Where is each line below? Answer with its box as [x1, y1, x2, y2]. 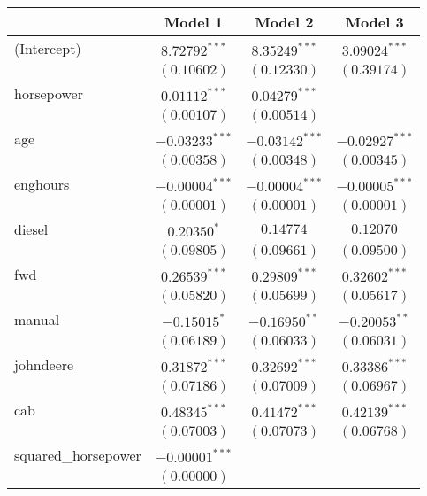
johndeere [14, 354, 74, 375]
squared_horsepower [14, 445, 141, 465]
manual [14, 309, 60, 329]
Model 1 [164, 12, 224, 32]
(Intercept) [14, 38, 81, 58]
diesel [14, 219, 49, 239]
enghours [14, 174, 70, 194]
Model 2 [255, 12, 314, 32]
